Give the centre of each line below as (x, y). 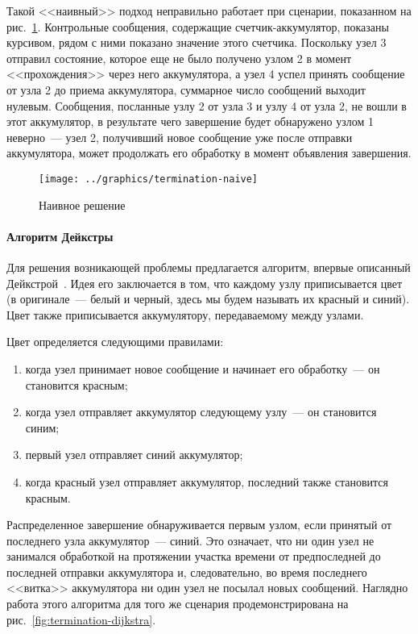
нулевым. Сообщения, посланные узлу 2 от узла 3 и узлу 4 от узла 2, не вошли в (207, 105)
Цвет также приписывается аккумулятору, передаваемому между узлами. (185, 314)
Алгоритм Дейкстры (60, 236)
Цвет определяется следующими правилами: (115, 342)
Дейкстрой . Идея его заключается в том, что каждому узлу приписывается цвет (205, 283)
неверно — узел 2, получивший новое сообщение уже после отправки (180, 137)
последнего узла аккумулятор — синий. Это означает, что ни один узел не (190, 540)
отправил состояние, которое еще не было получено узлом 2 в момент (179, 58)
